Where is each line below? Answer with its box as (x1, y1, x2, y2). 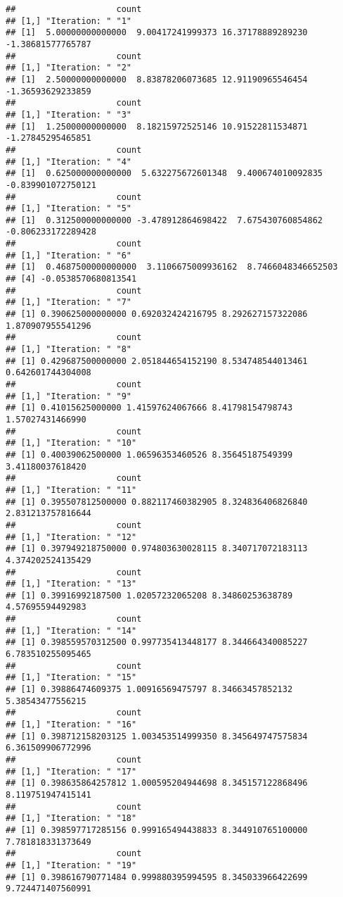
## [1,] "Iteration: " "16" (6, 720, 137, 730)
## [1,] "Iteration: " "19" (6, 860, 137, 870)
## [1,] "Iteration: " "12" (6, 532, 137, 542)
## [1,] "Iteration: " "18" (6, 813, 137, 824)
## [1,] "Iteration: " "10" (6, 438, 137, 448)
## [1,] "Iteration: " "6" (6, 250, 131, 261)
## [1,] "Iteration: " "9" (6, 391, 131, 401)
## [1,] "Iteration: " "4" (6, 156, 131, 167)
